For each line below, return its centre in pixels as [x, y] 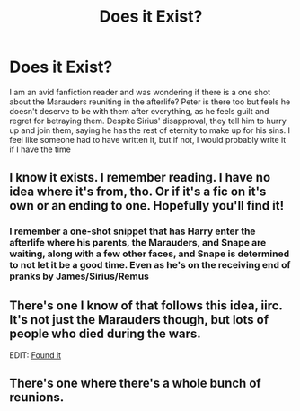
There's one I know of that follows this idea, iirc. [146, 305]
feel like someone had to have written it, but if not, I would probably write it [148, 139]
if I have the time [40, 149]
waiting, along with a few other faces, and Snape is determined [150, 254]
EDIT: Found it [35, 355]
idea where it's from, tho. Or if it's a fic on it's [138, 192]
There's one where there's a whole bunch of [136, 384]
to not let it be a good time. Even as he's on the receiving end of [150, 265]
